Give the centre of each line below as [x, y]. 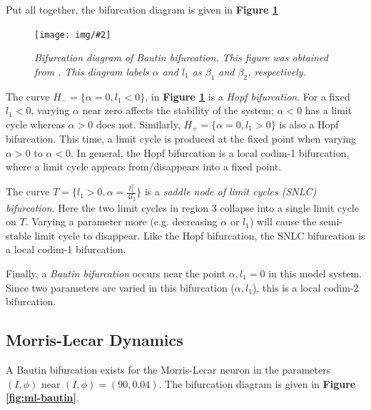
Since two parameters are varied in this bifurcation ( [120, 287]
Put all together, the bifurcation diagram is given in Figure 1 [142, 9]
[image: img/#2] [73, 35]
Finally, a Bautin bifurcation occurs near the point [116, 273]
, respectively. [277, 71]
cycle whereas [35, 124]
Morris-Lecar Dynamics [95, 340]
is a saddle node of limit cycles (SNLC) [230, 191]
